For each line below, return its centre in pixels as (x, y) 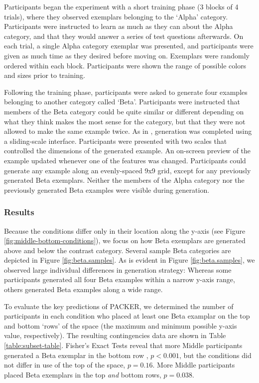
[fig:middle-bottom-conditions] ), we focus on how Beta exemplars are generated (125, 240)
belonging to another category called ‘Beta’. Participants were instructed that (122, 102)
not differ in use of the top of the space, (65, 365)
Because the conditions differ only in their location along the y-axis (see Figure (125, 230)
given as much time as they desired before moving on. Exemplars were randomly (127, 55)
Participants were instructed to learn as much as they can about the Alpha (119, 26)
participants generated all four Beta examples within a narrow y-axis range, (120, 279)
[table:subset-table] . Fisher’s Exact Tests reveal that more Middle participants (123, 345)
